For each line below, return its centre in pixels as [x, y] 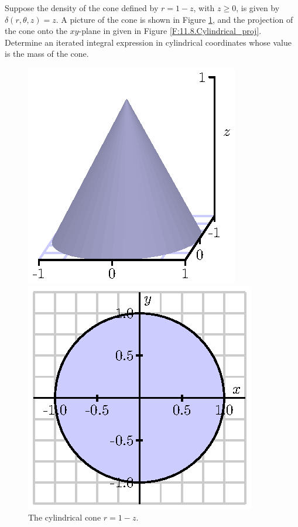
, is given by [258, 8]
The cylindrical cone [65, 517]
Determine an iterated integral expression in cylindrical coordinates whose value [148, 42]
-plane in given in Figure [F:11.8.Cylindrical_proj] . [170, 31]
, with [204, 8]
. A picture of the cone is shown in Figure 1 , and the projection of [174, 19]
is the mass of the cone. [47, 54]
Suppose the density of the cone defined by [82, 8]
